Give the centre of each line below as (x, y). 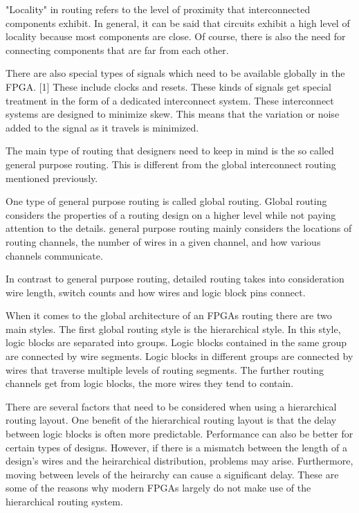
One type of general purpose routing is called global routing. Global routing (166, 201)
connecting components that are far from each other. (117, 49)
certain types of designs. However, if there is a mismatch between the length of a (176, 447)
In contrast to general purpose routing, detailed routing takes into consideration (175, 279)
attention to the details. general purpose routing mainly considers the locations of (179, 228)
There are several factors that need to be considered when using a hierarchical (171, 406)
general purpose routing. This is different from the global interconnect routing (171, 164)
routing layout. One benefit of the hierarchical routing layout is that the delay (171, 420)
